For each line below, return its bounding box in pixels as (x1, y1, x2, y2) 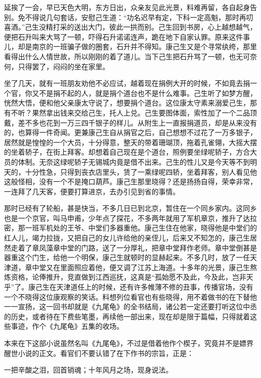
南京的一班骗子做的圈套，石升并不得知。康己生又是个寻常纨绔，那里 (32, 41, 257, 52)
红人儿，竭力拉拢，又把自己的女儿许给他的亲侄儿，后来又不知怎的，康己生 (4, 232, 250, 243)
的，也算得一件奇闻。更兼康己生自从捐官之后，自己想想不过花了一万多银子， (4, 127, 257, 138)
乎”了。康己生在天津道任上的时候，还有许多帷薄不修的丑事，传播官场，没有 (4, 282, 253, 292)
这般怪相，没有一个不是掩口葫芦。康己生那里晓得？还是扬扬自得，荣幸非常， (4, 176, 257, 187)
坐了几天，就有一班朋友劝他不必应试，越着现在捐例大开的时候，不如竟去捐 (4, 78, 250, 88)
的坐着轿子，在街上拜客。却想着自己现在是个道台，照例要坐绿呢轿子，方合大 (4, 147, 257, 157)
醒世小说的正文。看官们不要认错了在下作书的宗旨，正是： (4, 347, 194, 358)
